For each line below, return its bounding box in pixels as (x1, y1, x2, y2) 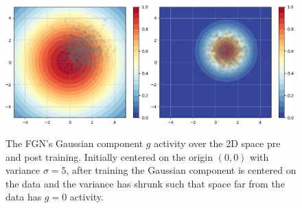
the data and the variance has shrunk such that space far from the (5, 176, 285, 190)
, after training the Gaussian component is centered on (66, 163, 297, 177)
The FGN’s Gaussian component (5, 136, 143, 151)
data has (5, 190, 42, 204)
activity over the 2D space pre (154, 136, 281, 151)
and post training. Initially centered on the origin (5, 149, 213, 164)
